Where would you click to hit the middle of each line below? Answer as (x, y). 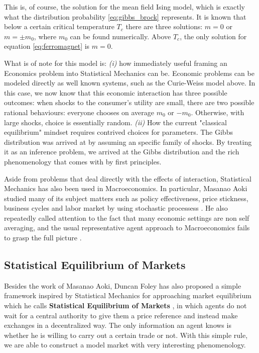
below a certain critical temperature (59, 26)
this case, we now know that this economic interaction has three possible (116, 92)
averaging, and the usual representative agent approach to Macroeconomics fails (127, 228)
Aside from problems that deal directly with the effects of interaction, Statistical (128, 178)
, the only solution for (213, 36)
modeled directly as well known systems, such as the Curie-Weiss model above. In (130, 83)
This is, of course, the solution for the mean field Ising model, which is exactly (125, 7)
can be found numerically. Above (120, 36)
